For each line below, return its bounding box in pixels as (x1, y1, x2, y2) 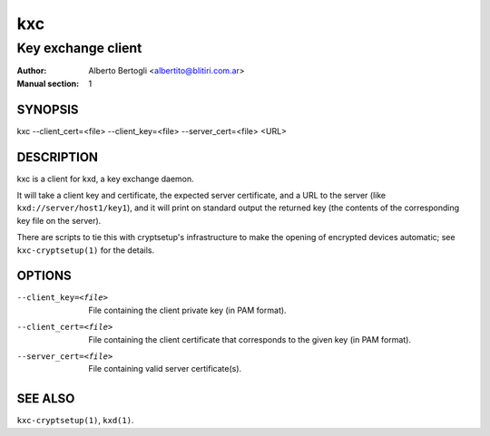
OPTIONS (16, 268, 72, 284)
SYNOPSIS (16, 102, 79, 117)
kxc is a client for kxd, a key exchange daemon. (16, 173, 194, 184)
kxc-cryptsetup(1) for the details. (16, 245, 155, 256)
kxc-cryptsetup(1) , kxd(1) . (16, 415, 134, 426)
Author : (16, 65, 47, 76)
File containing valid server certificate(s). (88, 363, 242, 374)
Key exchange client (16, 40, 142, 56)
